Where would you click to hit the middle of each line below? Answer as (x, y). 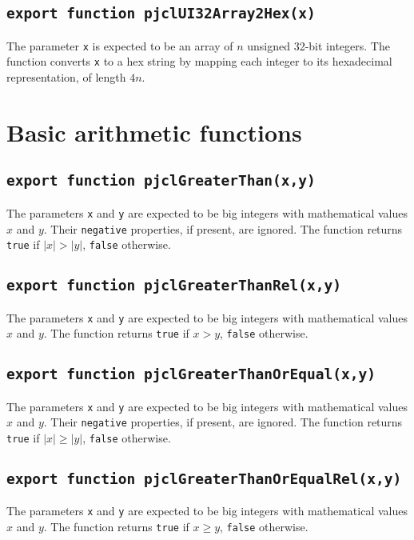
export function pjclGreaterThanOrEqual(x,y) (191, 374)
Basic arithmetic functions (154, 132)
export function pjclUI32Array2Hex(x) (161, 14)
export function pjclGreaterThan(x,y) (161, 181)
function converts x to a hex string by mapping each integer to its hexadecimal (199, 61)
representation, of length (66, 77)
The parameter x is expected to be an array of (120, 45)
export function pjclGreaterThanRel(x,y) (174, 286)
